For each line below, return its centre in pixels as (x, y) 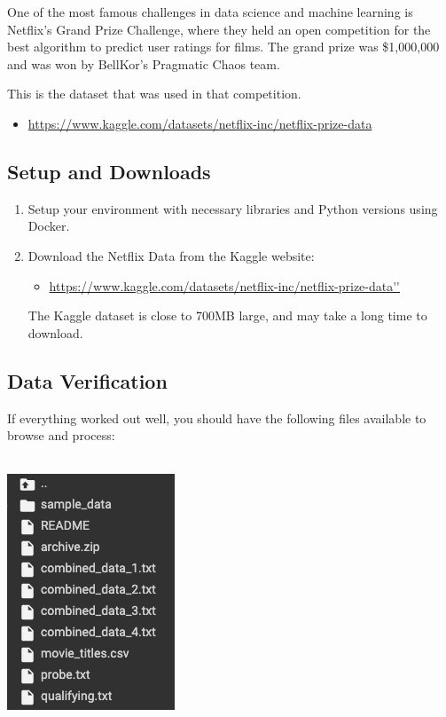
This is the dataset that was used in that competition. (154, 94)
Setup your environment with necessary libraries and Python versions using (233, 208)
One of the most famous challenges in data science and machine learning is (210, 12)
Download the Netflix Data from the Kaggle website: (171, 255)
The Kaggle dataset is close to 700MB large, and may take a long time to (227, 315)
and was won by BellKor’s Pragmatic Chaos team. (144, 63)
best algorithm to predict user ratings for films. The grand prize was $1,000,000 (223, 47)
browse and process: (61, 435)
